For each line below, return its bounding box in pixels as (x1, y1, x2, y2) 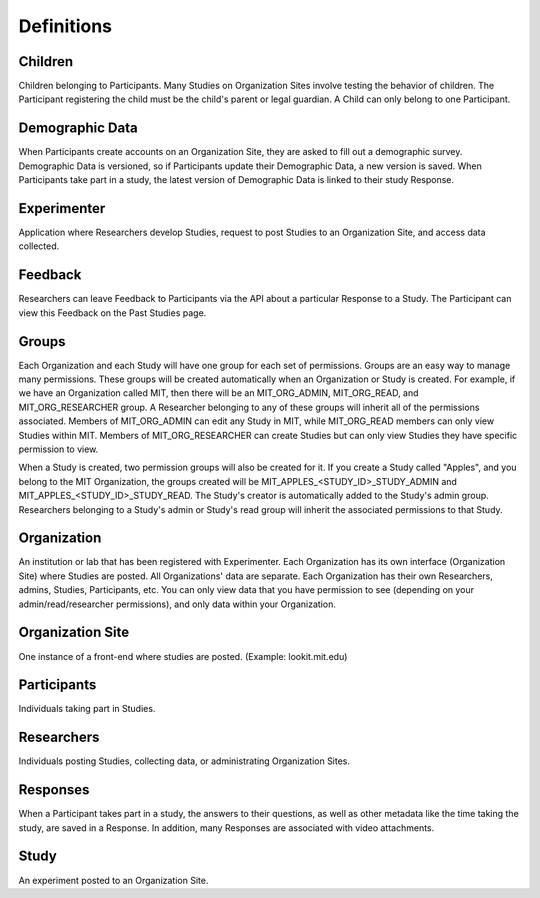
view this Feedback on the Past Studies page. (18, 306, 207, 319)
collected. (18, 240, 60, 252)
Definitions (18, 15, 113, 37)
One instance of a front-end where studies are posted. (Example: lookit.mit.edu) (18, 650, 348, 662)
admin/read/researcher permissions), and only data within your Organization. (18, 598, 337, 610)
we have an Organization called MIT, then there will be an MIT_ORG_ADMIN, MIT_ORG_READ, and (18, 387, 419, 399)
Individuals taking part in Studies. (18, 703, 156, 715)
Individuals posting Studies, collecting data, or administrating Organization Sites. (18, 755, 350, 767)
